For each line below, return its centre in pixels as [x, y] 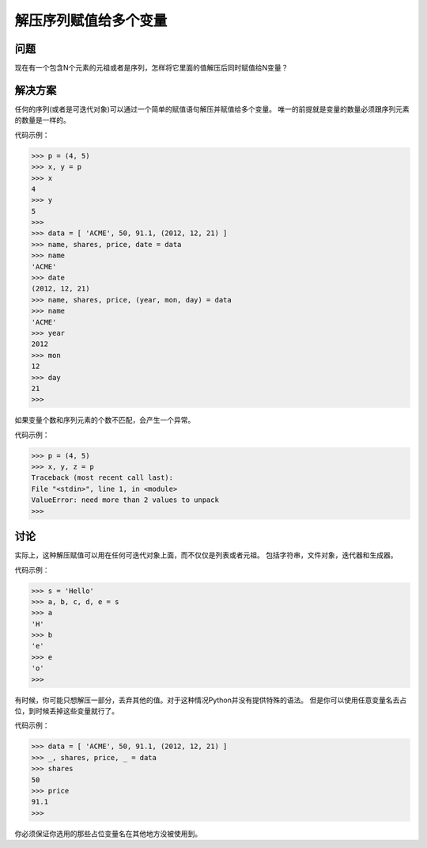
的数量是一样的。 [42, 120]
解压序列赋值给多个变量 [91, 21]
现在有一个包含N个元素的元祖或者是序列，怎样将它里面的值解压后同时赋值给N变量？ [151, 68]
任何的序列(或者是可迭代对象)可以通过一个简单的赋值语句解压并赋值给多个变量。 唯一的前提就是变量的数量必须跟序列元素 [212, 109]
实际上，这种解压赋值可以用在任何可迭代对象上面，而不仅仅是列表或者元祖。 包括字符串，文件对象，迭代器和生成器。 [206, 555]
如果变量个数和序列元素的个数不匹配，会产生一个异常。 [105, 420]
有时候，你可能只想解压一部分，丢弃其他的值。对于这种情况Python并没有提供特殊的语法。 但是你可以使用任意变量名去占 [211, 700]
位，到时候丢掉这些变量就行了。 [66, 711]
